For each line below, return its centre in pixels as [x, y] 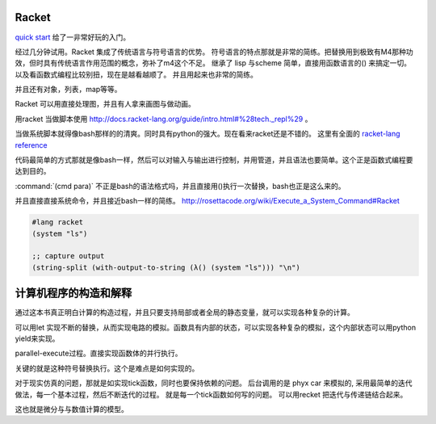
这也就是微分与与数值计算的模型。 [71, 409]
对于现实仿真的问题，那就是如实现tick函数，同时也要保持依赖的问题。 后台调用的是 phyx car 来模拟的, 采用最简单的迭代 [214, 383]
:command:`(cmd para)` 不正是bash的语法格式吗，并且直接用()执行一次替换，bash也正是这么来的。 [180, 186]
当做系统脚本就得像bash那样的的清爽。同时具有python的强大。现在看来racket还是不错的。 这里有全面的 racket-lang [208, 134]
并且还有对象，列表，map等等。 [68, 90]
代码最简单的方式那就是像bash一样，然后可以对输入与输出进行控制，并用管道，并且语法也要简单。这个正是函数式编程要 [214, 160]
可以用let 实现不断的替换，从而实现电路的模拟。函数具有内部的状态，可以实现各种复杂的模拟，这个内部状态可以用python [215, 327]
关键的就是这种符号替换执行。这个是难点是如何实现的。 [107, 368]
